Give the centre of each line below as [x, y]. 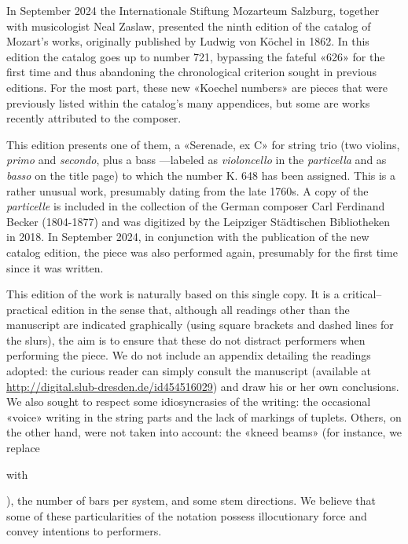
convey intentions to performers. [84, 531]
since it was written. [55, 267]
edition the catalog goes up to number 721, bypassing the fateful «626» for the [196, 56]
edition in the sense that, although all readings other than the [200, 309]
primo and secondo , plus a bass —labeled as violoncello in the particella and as [197, 160]
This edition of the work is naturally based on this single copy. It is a [173, 294]
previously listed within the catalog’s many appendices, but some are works [188, 102]
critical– [362, 294]
